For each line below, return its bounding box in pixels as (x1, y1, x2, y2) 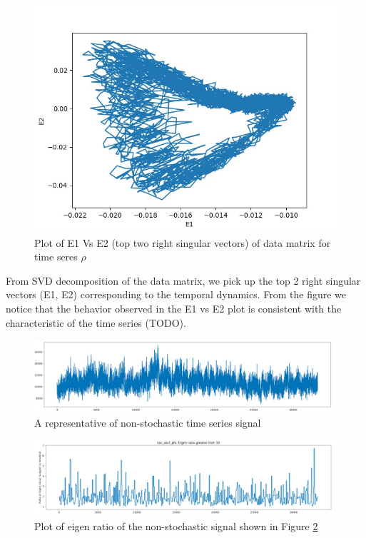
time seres (34, 249, 78, 264)
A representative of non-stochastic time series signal (34, 415, 261, 430)
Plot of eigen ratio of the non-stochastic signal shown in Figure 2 (34, 519, 318, 534)
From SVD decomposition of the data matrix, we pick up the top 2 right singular (6, 273, 361, 288)
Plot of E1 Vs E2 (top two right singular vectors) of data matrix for (34, 235, 331, 250)
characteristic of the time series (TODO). (6, 315, 186, 330)
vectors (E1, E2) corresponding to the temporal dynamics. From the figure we (6, 287, 347, 302)
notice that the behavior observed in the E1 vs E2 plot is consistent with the (6, 300, 342, 315)
